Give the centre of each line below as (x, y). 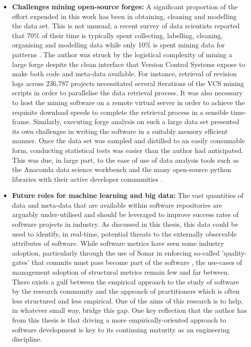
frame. (22, 121)
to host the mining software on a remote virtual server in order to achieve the (128, 102)
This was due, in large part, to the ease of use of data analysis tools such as (125, 160)
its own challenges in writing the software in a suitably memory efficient (120, 131)
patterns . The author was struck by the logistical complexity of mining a (122, 54)
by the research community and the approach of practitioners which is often (126, 291)
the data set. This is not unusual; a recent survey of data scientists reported (126, 26)
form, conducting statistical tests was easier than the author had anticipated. (128, 150)
